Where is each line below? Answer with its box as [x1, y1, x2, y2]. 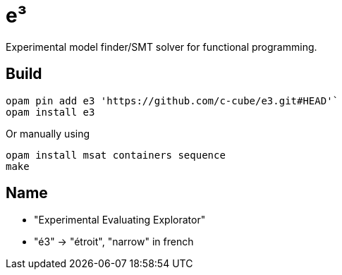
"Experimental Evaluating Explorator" [34, 214, 206, 226]
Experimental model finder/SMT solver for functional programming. [6, 40, 317, 53]
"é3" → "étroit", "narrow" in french [34, 236, 194, 248]
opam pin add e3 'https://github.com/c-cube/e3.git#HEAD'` [6, 94, 339, 106]
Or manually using [6, 127, 90, 140]
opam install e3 [6, 106, 95, 118]
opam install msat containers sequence [6, 149, 226, 161]
